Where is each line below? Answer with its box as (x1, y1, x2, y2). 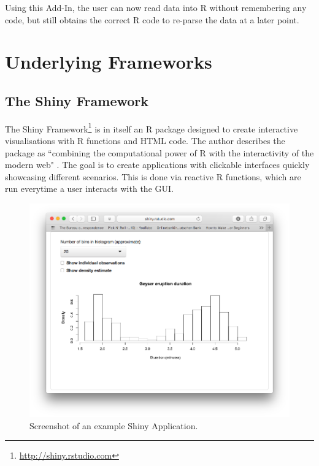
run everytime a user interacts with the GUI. (5, 182, 174, 195)
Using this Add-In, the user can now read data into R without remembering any (5, 1, 307, 13)
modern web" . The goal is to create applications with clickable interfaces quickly (5, 158, 310, 171)
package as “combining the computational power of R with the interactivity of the (5, 146, 314, 159)
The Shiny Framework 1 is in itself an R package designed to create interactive (5, 120, 298, 135)
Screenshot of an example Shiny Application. (29, 419, 198, 432)
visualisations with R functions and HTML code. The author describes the (5, 134, 285, 147)
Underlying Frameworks (5, 49, 212, 74)
